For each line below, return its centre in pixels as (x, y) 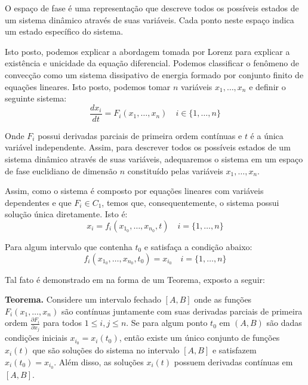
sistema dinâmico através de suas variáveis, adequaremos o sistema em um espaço (154, 159)
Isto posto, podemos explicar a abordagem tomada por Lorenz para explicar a (147, 51)
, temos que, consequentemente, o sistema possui (190, 202)
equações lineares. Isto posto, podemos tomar (88, 86)
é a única (267, 135)
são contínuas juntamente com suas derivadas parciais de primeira (182, 311)
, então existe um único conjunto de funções (199, 338)
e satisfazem (234, 350)
